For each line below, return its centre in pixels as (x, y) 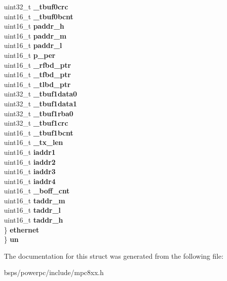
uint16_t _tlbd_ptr (37, 84)
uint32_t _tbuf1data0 (41, 94)
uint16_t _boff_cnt (37, 191)
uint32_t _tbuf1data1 (41, 103)
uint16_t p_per (30, 55)
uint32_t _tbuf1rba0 (39, 113)
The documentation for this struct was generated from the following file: (114, 256)
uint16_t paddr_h (34, 26)
